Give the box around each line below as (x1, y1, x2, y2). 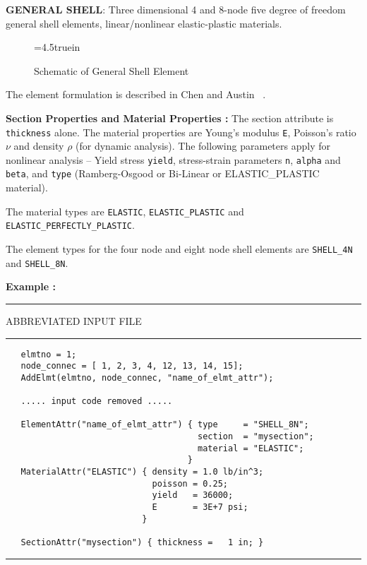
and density (13, 138, 64, 153)
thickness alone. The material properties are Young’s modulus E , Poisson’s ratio (6, 124, 356, 139)
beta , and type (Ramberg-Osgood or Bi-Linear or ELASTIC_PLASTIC (6, 166, 320, 181)
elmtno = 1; (20, 349, 77, 359)
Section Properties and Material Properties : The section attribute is (6, 110, 334, 125)
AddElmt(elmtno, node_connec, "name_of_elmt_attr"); (20, 372, 274, 383)
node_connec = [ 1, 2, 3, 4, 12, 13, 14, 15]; (20, 361, 243, 371)
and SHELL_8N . (6, 255, 68, 270)
